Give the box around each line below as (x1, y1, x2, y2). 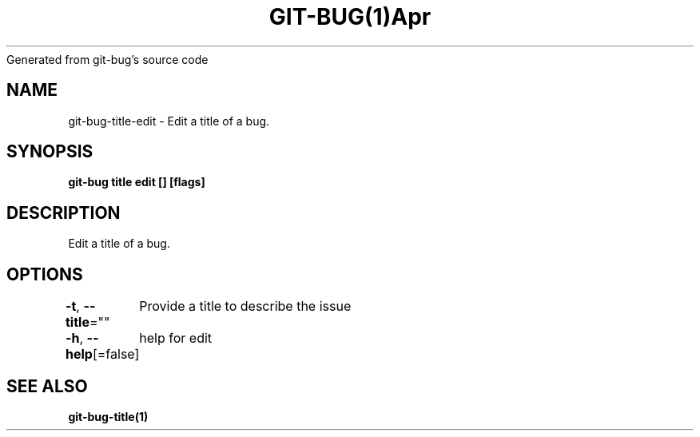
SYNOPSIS (6, 141, 93, 162)
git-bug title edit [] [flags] (68, 175, 205, 189)
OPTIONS (6, 264, 83, 284)
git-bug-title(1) (68, 409, 149, 423)
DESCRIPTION (6, 202, 121, 223)
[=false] (92, 346, 140, 363)
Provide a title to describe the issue (139, 298, 352, 315)
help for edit (139, 330, 213, 347)
